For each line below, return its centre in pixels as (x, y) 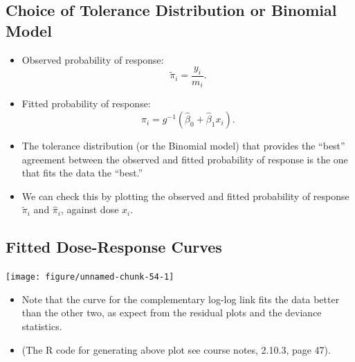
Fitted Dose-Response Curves (114, 247)
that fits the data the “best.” (82, 173)
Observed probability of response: (93, 59)
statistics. (42, 326)
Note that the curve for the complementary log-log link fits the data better (181, 299)
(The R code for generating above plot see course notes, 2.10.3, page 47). (176, 349)
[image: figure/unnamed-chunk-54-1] (90, 277)
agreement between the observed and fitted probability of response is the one (185, 159)
